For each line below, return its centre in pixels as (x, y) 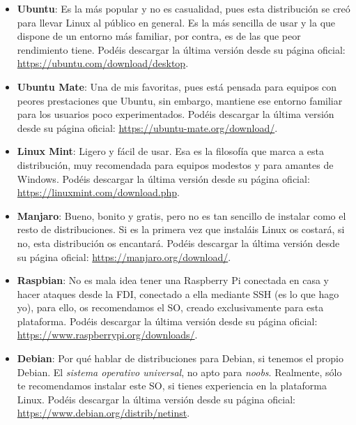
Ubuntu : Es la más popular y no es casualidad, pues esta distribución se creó (184, 8)
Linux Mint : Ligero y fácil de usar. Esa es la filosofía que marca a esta (170, 151)
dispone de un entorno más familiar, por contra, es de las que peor (159, 36)
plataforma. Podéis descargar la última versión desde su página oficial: (167, 321)
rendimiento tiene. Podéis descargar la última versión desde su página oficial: (181, 49)
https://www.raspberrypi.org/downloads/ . (107, 335)
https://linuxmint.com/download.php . (98, 192)
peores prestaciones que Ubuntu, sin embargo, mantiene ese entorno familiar (180, 100)
